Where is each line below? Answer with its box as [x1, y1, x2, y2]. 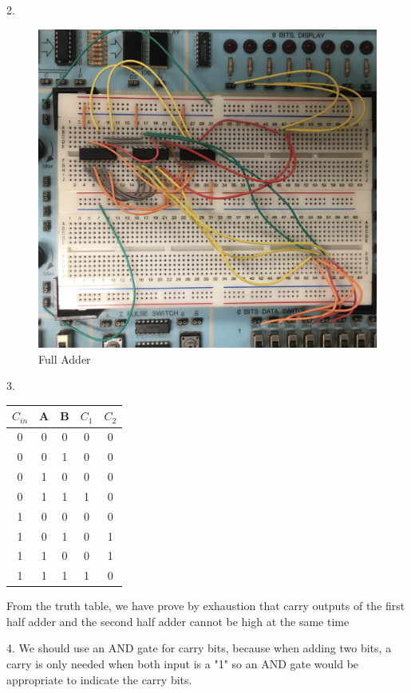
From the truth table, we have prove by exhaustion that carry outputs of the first [6, 597, 405, 614]
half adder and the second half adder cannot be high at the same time [6, 612, 350, 629]
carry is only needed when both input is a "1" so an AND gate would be [6, 656, 359, 672]
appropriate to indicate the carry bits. [6, 671, 192, 687]
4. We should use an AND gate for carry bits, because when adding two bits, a [6, 640, 392, 656]
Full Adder [38, 350, 91, 367]
